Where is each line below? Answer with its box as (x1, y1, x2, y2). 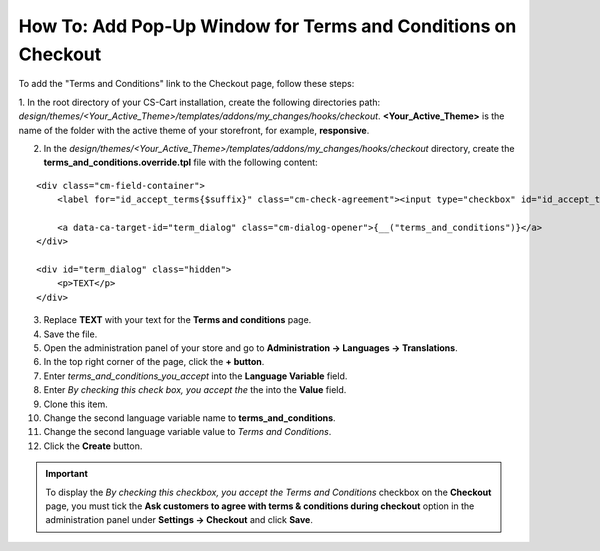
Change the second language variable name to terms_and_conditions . (43, 411, 336, 424)
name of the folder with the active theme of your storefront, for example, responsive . (18, 124, 370, 136)
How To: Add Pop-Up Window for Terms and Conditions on (18, 15, 517, 37)
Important (45, 468, 89, 480)
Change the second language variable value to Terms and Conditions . (43, 426, 332, 438)
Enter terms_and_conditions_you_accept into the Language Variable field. (43, 370, 348, 382)
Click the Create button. (43, 440, 143, 452)
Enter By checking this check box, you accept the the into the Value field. (43, 384, 347, 396)
